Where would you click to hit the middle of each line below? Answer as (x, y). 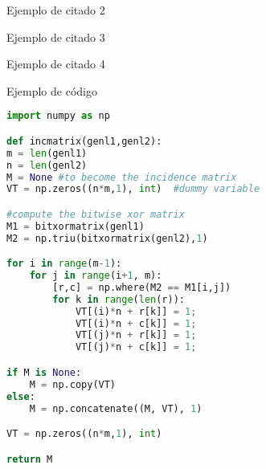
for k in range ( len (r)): (119, 299)
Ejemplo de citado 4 (56, 64)
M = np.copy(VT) (73, 384)
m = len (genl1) (47, 153)
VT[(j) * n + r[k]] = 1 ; (136, 335)
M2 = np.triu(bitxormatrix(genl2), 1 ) (107, 238)
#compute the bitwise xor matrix (96, 214)
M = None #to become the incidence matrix (122, 177)
